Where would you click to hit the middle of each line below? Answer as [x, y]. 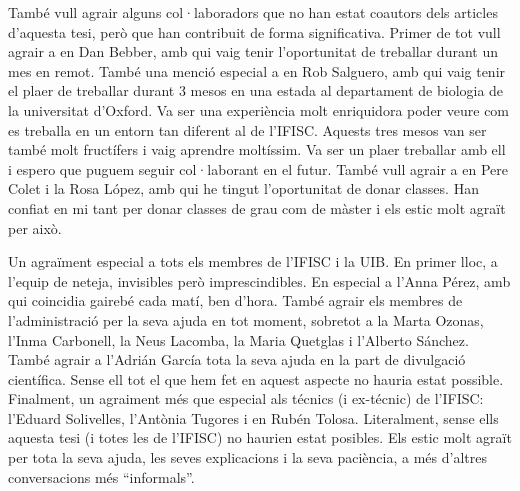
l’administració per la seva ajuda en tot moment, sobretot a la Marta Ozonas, [246, 319]
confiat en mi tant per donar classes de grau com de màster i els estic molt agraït [257, 207]
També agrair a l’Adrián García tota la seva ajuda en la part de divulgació [237, 359]
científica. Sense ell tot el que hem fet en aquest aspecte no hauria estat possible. [256, 378]
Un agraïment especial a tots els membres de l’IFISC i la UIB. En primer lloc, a [253, 261]
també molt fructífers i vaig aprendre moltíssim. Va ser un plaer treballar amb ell [257, 149]
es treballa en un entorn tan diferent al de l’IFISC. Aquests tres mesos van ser [247, 129]
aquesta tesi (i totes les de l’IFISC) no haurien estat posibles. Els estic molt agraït [260, 437]
